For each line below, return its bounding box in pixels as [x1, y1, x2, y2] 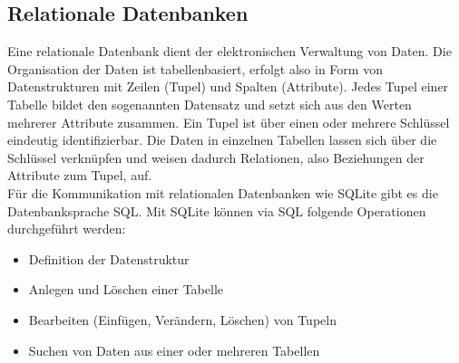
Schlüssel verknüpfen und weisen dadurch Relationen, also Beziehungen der [7, 148, 425, 167]
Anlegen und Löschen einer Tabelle [28, 280, 223, 299]
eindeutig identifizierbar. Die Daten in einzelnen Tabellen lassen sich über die [7, 130, 437, 149]
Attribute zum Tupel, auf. [7, 166, 152, 185]
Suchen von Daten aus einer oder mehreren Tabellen [28, 340, 320, 359]
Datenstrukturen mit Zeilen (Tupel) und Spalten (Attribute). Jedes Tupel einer [7, 77, 449, 96]
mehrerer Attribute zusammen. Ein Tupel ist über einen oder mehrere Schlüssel [7, 112, 450, 131]
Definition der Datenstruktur [28, 249, 190, 268]
